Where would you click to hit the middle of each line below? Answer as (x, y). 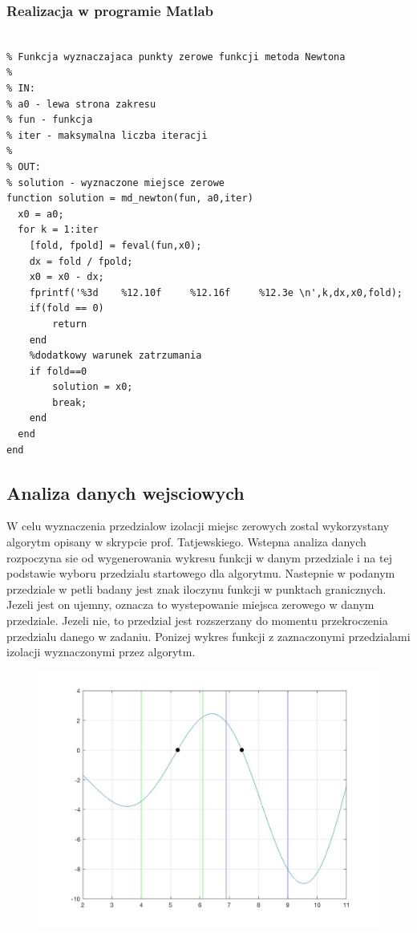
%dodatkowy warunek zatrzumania (115, 356)
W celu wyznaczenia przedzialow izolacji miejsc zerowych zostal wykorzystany (198, 526)
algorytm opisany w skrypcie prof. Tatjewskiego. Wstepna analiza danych (186, 542)
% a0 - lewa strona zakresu (81, 104)
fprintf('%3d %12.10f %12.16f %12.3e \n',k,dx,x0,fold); (216, 292)
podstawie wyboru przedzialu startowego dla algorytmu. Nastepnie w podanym (201, 573)
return (70, 324)
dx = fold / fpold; (81, 261)
